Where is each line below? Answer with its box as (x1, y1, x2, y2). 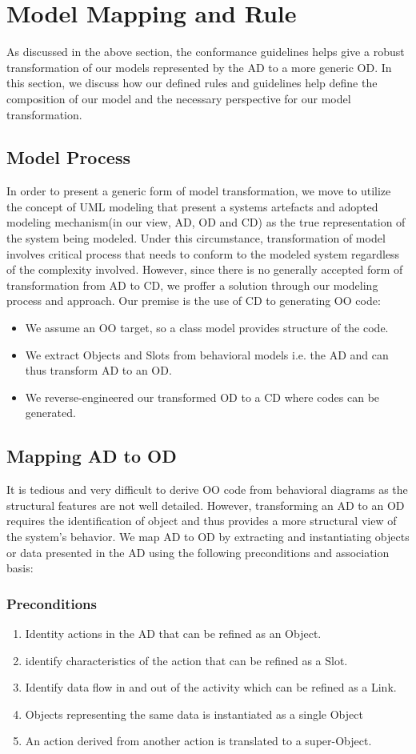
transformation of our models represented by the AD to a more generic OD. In (6, 58, 392, 75)
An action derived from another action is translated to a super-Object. (25, 732, 372, 749)
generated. (25, 404, 76, 421)
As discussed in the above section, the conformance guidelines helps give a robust (6, 43, 405, 60)
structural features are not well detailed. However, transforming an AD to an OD (6, 496, 405, 513)
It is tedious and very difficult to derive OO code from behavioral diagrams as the (6, 481, 408, 498)
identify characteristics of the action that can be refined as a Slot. (25, 652, 348, 668)
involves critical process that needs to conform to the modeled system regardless (6, 245, 400, 262)
